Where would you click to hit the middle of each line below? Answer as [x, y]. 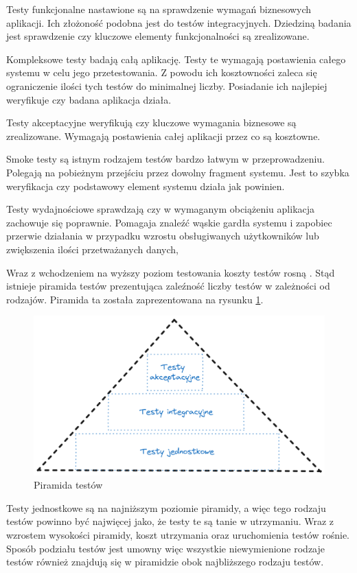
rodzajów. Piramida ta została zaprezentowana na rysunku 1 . [135, 299]
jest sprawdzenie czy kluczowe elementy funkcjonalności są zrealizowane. [158, 36]
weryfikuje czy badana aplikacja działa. [89, 99]
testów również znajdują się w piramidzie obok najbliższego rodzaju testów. [165, 562]
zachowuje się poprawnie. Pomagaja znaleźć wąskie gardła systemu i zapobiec [169, 222]
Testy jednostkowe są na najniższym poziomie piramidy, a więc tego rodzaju [166, 507]
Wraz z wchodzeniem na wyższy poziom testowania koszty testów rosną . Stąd [171, 272]
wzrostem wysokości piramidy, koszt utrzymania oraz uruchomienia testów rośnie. [178, 534]
